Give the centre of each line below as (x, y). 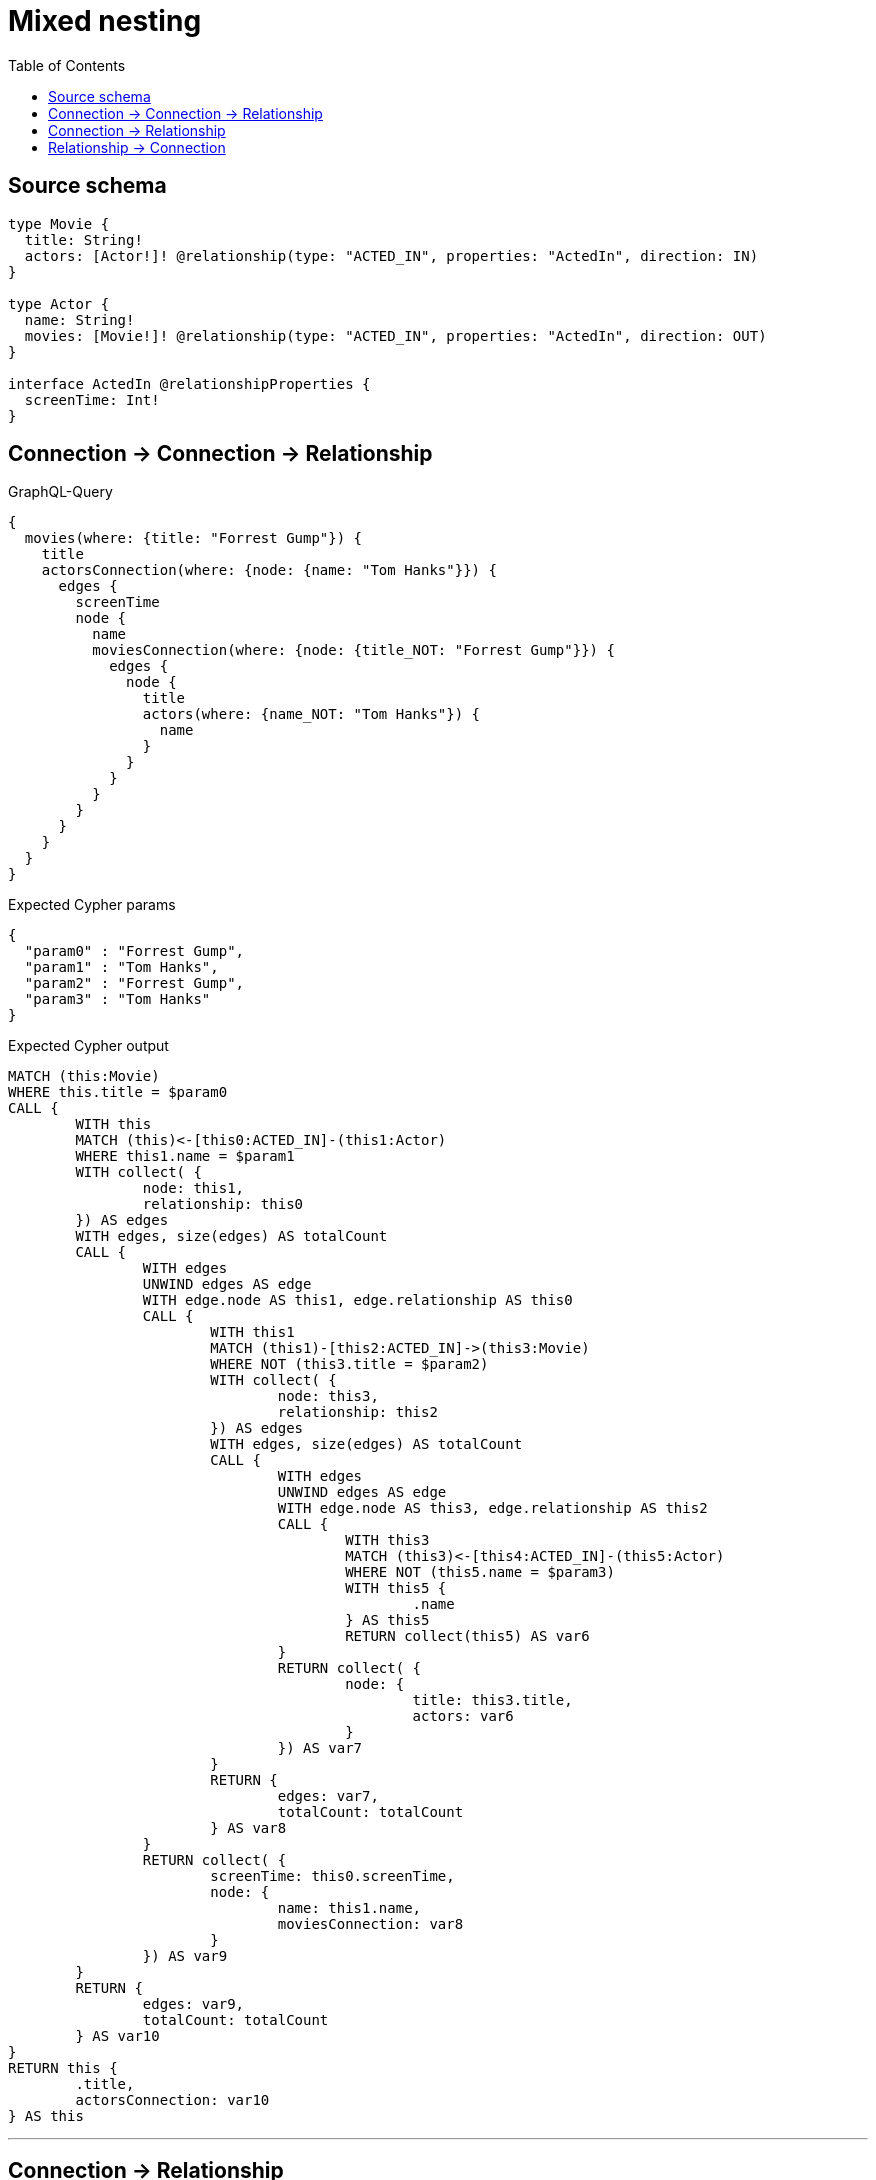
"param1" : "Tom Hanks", (121, 967)
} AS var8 (248, 1828)
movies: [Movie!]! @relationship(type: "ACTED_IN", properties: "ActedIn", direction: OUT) (395, 335)
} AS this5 (387, 1620)
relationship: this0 (223, 1204)
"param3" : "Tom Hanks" (117, 999)
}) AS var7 (320, 1748)
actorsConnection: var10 (172, 2100)
